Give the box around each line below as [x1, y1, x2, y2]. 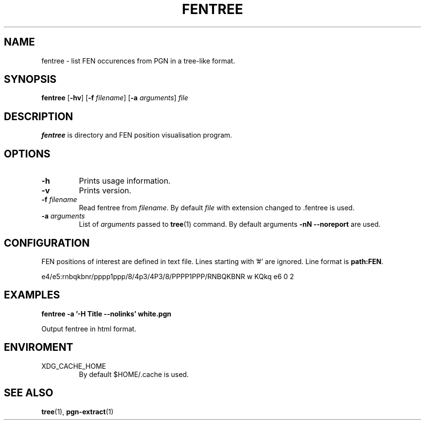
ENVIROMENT [4, 341, 73, 354]
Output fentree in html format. [41, 324, 136, 333]
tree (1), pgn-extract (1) [41, 407, 114, 416]
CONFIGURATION [4, 236, 90, 249]
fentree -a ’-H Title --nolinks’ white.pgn [41, 309, 171, 318]
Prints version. [79, 186, 131, 196]
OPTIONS [4, 147, 50, 160]
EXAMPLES [4, 289, 60, 301]
